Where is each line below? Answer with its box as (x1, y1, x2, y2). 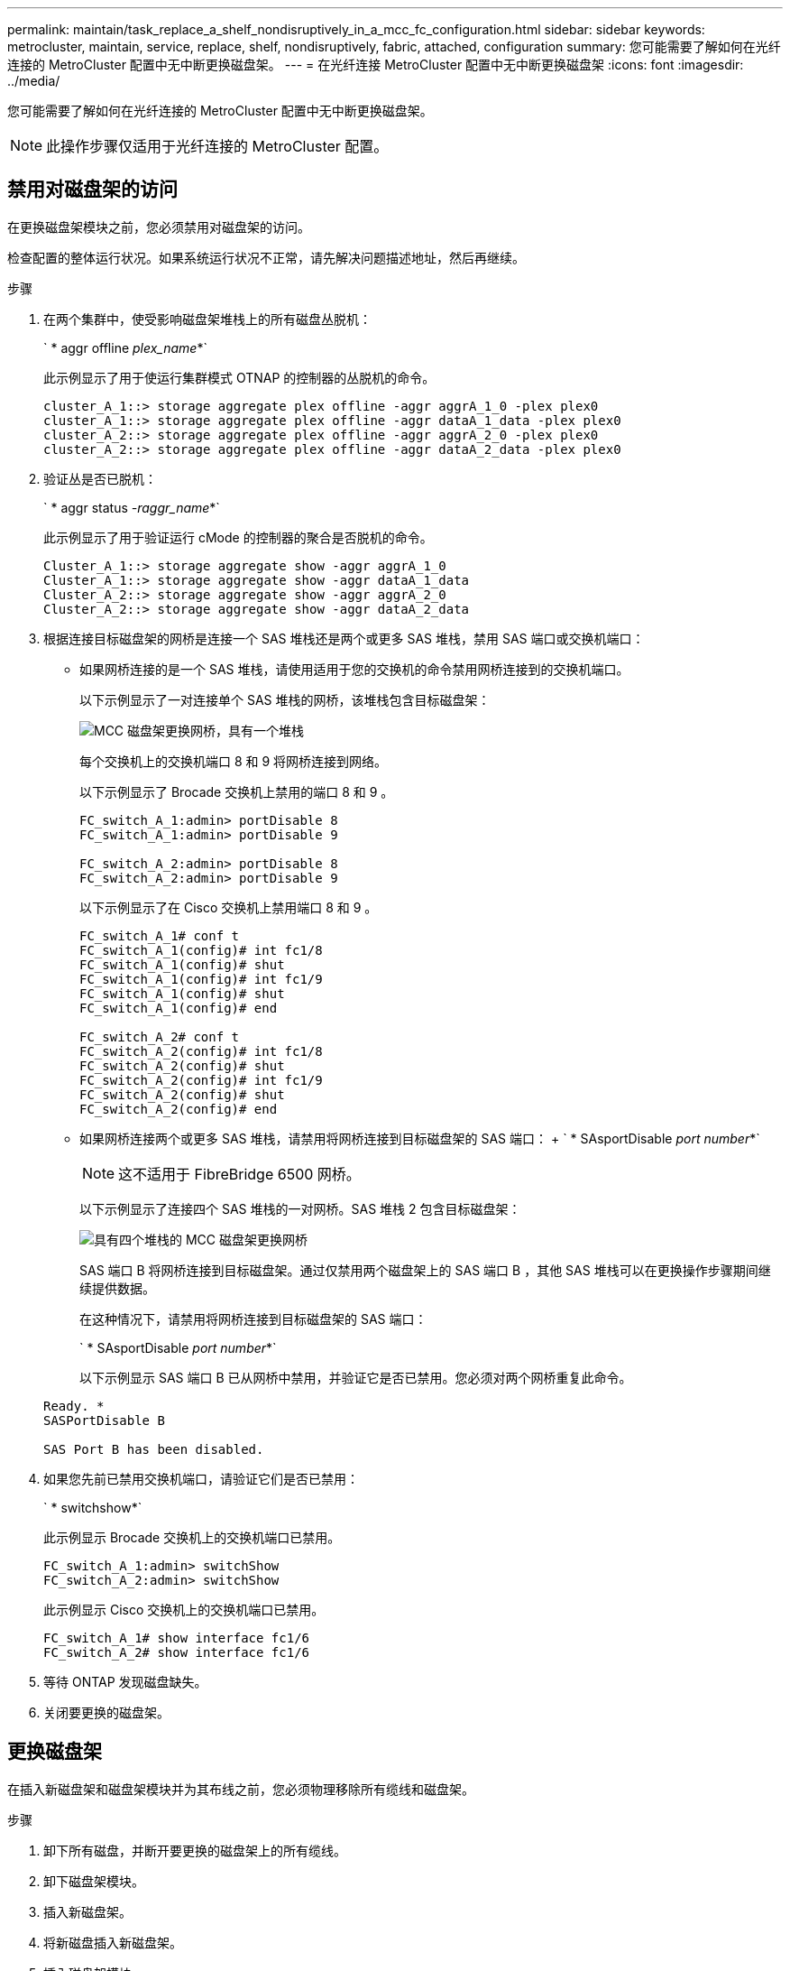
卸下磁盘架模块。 (43, 1873, 144, 1889)
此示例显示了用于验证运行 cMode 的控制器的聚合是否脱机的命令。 (43, 529, 433, 545)
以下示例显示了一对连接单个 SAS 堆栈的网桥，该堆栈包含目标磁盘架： (79, 691, 491, 708)
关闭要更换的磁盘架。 (43, 1704, 170, 1720)
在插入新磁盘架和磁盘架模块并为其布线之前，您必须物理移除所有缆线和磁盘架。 (7, 1781, 474, 1797)
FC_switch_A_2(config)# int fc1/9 (79, 1072, 323, 1087)
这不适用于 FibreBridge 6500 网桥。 (118, 1164, 361, 1183)
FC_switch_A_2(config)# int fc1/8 (79, 1043, 323, 1059)
